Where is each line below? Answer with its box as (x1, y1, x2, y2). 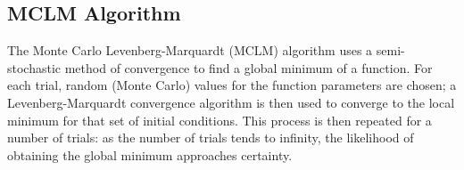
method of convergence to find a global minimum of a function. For (64, 58, 433, 77)
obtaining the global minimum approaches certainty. (7, 145, 293, 164)
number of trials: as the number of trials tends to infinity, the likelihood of (7, 128, 414, 147)
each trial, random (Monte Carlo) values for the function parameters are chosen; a (7, 76, 457, 94)
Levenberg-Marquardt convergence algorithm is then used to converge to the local (7, 93, 455, 111)
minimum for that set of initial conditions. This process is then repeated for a (7, 110, 432, 129)
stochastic (7, 58, 62, 77)
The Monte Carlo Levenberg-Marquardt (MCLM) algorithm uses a (7, 41, 373, 60)
